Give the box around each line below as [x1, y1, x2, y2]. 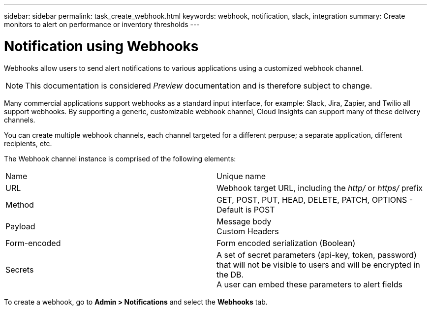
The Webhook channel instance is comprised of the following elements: [4, 154, 236, 163]
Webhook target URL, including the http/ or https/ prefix [216, 183, 423, 193]
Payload [5, 221, 35, 231]
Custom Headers [216, 226, 279, 236]
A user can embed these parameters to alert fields [216, 279, 402, 289]
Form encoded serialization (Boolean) [216, 238, 356, 248]
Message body [216, 216, 272, 226]
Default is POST [216, 204, 275, 215]
